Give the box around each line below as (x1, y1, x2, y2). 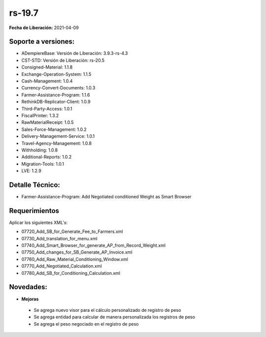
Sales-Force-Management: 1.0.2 (21, 126, 87, 132)
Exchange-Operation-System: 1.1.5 (21, 71, 92, 77)
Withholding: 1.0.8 (21, 147, 58, 153)
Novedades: (9, 283, 48, 291)
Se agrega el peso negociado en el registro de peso (33, 321, 139, 327)
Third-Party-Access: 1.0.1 (21, 106, 72, 112)
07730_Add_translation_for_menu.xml (21, 235, 98, 241)
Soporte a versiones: (9, 37, 75, 46)
